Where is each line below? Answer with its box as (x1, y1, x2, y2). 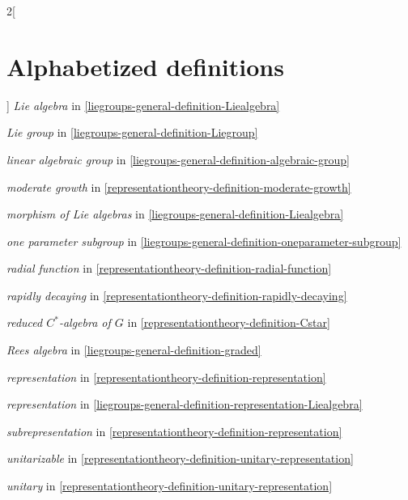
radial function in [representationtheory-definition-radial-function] (6, 260, 332, 277)
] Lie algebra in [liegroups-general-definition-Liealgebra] (6, 96, 280, 113)
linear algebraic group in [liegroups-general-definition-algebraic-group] (6, 150, 350, 167)
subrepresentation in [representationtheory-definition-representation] (6, 422, 342, 439)
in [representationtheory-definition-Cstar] (127, 314, 330, 331)
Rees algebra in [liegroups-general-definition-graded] (6, 341, 261, 358)
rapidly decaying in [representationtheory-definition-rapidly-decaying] (6, 286, 347, 303)
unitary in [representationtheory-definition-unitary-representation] (6, 477, 333, 494)
